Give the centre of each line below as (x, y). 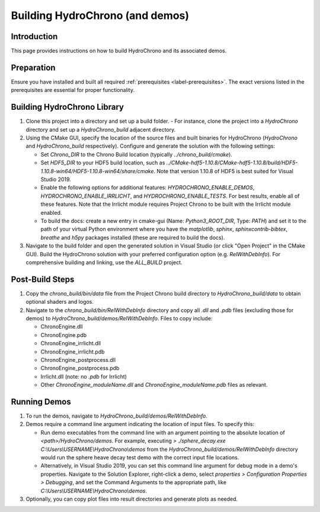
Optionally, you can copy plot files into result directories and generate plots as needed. (132, 499)
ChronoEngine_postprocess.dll (78, 360)
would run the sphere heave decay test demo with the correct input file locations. (140, 457)
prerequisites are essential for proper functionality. (73, 90)
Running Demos (41, 401)
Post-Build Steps (43, 279)
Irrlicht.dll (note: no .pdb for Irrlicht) (84, 376)
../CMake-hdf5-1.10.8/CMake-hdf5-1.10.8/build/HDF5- (232, 163)
